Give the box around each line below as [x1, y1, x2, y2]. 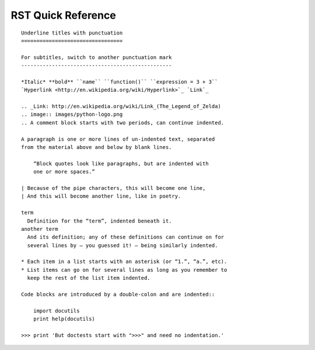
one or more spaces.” [33, 168, 96, 175]
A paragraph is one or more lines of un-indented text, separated [21, 136, 215, 143]
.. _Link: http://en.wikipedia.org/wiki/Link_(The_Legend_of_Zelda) [21, 103, 221, 110]
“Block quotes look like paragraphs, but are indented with [33, 160, 209, 167]
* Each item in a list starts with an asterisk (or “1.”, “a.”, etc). [21, 258, 228, 265]
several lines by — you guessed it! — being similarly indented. [27, 242, 218, 248]
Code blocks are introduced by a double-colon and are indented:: [21, 291, 215, 298]
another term [21, 226, 58, 232]
